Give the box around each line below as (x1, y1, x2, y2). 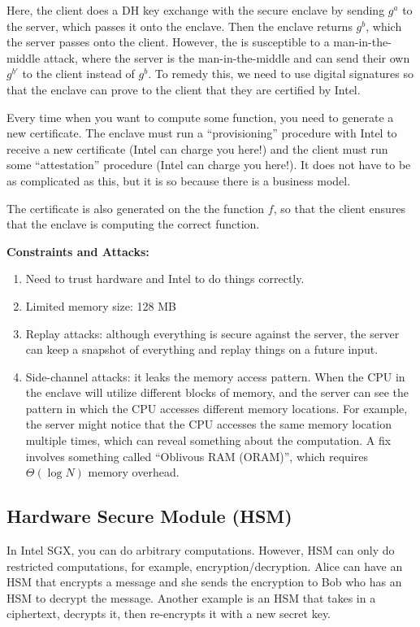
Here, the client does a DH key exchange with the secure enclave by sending (6, 2, 385, 18)
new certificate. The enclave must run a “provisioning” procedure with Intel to (6, 124, 397, 142)
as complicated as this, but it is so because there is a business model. (6, 172, 351, 189)
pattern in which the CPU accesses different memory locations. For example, (25, 399, 408, 416)
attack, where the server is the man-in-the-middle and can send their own (43, 49, 410, 66)
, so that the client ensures (273, 199, 406, 216)
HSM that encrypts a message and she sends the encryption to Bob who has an (6, 573, 402, 590)
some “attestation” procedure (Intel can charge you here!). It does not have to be (6, 156, 411, 173)
